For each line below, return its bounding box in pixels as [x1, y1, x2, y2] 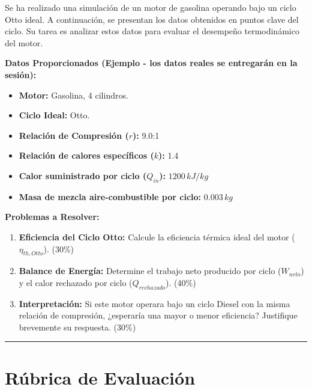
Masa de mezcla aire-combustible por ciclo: [19, 190, 202, 203]
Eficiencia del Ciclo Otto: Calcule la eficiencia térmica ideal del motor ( [19, 230, 295, 243]
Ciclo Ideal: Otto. [19, 109, 90, 121]
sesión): [5, 68, 37, 81]
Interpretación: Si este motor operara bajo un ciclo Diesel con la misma [19, 297, 290, 309]
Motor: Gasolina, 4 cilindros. [19, 88, 128, 101]
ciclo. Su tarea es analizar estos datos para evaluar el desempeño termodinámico [5, 25, 299, 37]
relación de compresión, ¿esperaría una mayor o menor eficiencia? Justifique [19, 309, 298, 321]
